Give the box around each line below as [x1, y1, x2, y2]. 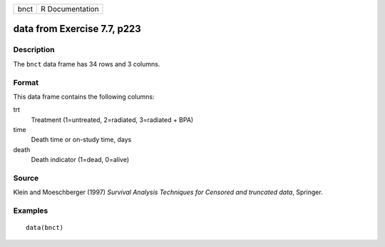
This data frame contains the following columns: [13, 92, 155, 101]
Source [13, 173, 39, 183]
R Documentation [40, 4, 99, 14]
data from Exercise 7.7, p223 [13, 23, 142, 35]
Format [13, 77, 39, 87]
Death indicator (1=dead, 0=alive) [31, 156, 130, 164]
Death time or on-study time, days [31, 136, 132, 144]
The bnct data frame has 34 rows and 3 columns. [13, 59, 160, 68]
